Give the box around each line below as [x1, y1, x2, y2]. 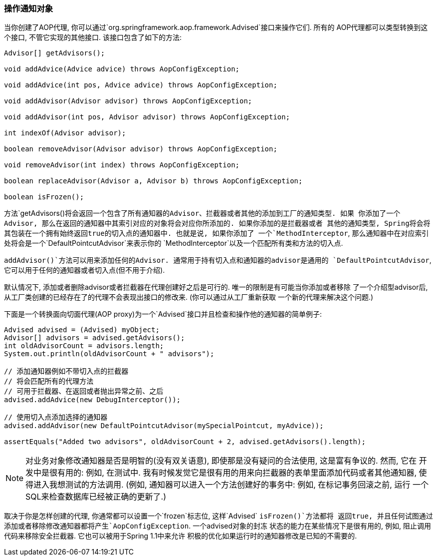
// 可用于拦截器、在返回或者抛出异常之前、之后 [4, 387, 164, 396]
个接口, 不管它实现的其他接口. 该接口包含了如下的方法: [4, 33, 182, 42]
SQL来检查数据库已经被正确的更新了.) [25, 492, 167, 502]
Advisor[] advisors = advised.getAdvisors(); [4, 334, 185, 342]
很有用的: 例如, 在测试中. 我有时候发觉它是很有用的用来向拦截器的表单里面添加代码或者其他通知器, [49, 468, 417, 478]
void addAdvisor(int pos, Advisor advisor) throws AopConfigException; [4, 113, 290, 121]
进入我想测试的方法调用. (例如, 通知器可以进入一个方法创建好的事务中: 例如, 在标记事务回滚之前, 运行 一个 [33, 480, 429, 490]
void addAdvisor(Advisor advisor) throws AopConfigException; [4, 97, 252, 105]
